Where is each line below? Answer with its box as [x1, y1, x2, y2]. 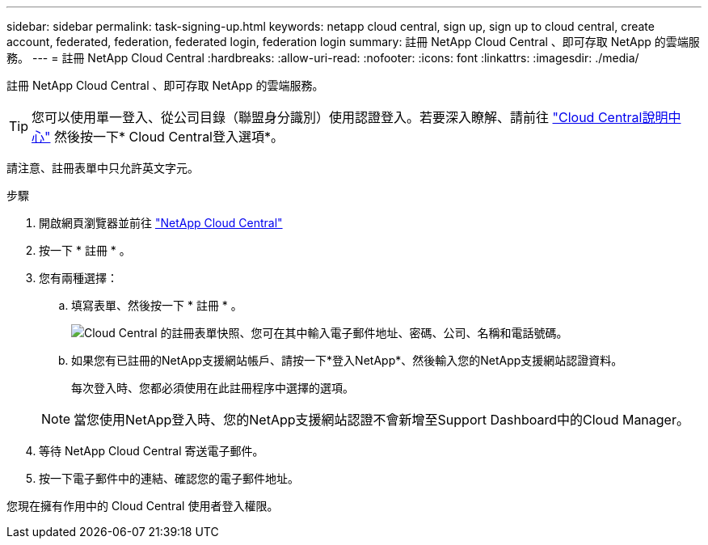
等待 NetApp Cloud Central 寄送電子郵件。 [39, 444, 264, 458]
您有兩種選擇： [39, 271, 118, 285]
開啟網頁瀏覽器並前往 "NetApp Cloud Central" [39, 216, 283, 230]
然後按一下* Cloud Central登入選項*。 [53, 129, 284, 145]
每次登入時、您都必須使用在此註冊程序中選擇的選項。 [71, 381, 354, 395]
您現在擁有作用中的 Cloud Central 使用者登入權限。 [6, 499, 279, 513]
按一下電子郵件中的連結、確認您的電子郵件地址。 [39, 471, 299, 485]
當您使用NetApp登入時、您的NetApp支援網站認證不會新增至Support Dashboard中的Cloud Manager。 [74, 412, 689, 428]
